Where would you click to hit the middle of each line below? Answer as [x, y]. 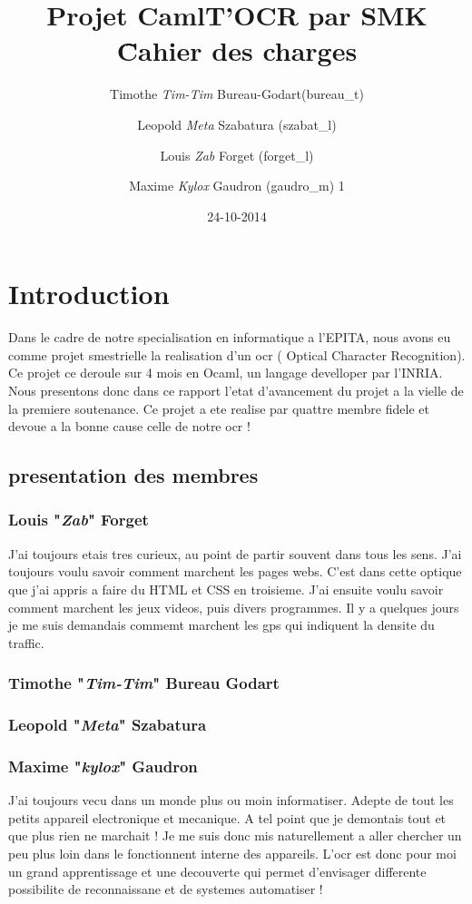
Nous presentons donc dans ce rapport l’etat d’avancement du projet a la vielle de [236, 390]
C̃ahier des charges [237, 50]
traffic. [26, 642]
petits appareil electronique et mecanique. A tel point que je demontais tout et [227, 817]
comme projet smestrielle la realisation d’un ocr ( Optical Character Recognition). [237, 354]
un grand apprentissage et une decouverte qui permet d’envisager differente [217, 871]
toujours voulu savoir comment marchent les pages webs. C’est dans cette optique [235, 571]
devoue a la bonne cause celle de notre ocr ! [129, 426]
